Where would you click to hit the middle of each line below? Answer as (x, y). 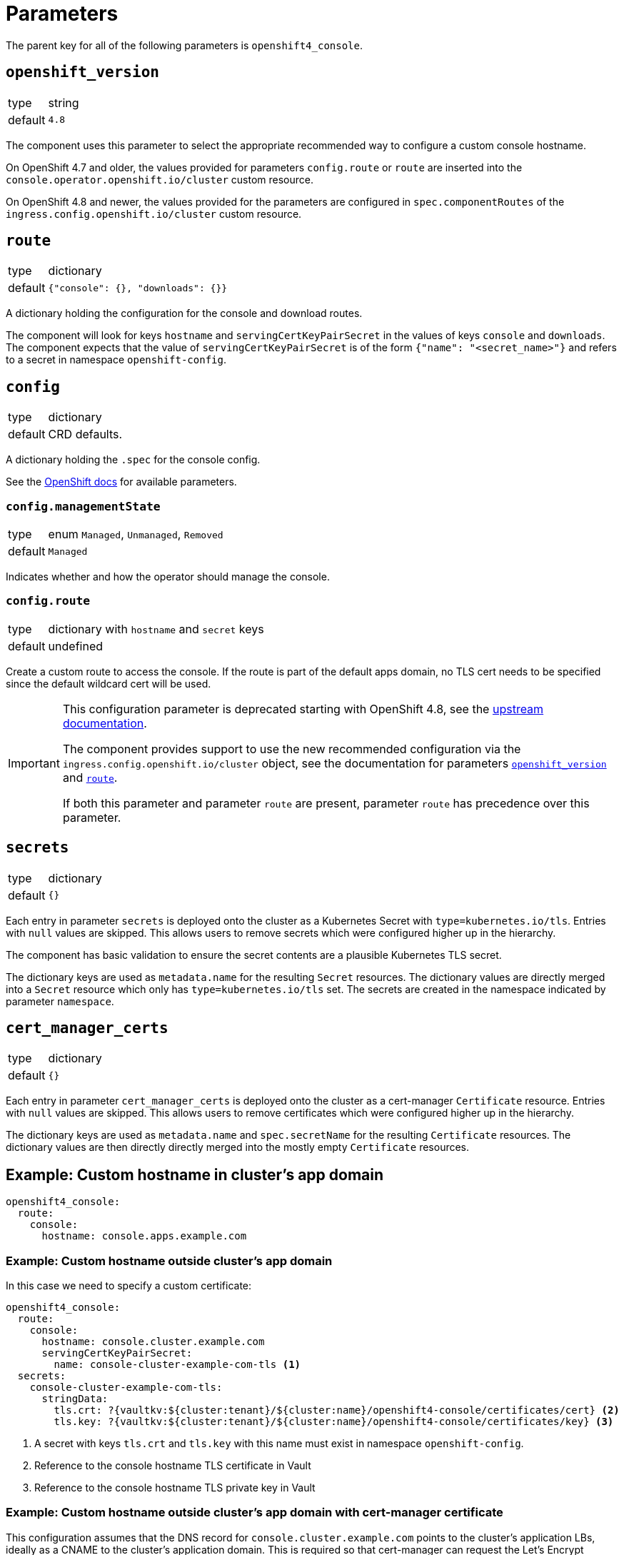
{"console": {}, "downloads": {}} (138, 288)
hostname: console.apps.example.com (144, 1236)
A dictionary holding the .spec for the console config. (133, 460)
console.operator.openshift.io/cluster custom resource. (160, 179)
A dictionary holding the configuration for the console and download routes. (184, 313)
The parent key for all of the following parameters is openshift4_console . (185, 45)
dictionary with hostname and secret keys (156, 629)
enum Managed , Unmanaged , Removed (136, 534)
